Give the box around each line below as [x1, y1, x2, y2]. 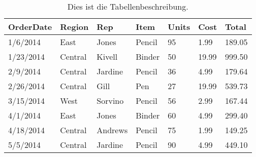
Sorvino [97, 95, 124, 106]
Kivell [97, 51, 118, 62]
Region [60, 21, 89, 32]
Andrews [97, 124, 128, 136]
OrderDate [8, 21, 52, 32]
